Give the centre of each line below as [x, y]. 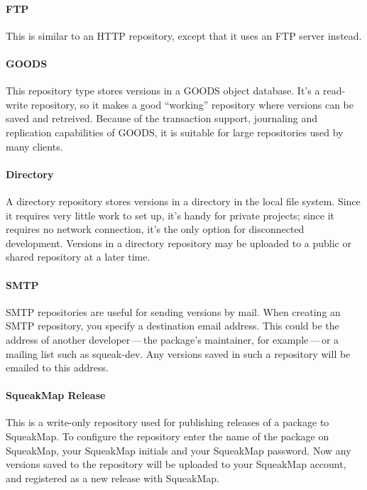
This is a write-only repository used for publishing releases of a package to [168, 422]
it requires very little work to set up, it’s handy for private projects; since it [170, 215]
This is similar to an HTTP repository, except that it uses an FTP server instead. [184, 35]
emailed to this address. [57, 367]
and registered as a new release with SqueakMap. [113, 478]
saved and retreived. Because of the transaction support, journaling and [162, 118]
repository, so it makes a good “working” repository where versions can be [192, 104]
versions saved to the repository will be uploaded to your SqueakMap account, [176, 464]
